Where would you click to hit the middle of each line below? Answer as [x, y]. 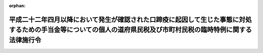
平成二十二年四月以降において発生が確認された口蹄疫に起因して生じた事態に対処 [130, 19]
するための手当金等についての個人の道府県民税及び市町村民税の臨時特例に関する [131, 30]
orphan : [17, 6]
